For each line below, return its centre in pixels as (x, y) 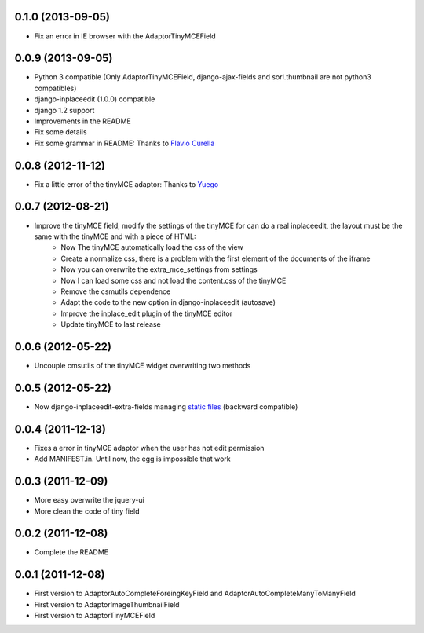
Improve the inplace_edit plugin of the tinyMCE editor (147, 313)
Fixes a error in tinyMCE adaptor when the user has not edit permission (149, 448)
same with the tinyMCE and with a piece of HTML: (115, 236)
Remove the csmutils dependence (116, 291)
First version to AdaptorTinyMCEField (95, 616)
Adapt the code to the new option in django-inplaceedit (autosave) (168, 302)
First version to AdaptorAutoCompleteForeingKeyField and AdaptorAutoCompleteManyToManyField (195, 594)
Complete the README (71, 552)
